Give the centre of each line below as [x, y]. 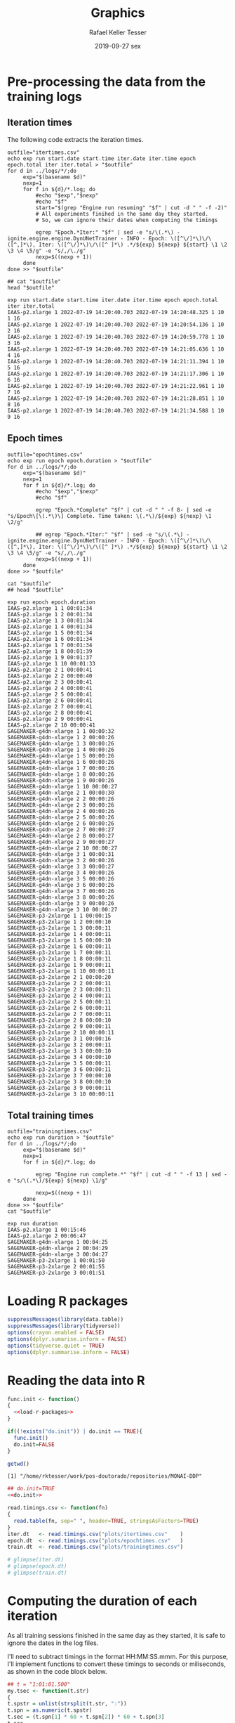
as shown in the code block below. [57, 1671]
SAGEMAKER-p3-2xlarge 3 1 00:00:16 [59, 1039]
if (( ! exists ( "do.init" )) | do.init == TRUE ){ [75, 1431]
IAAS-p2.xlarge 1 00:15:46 [47, 1230]
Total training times [51, 1115]
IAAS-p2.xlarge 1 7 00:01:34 [50, 645]
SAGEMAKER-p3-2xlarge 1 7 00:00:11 [59, 952]
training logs [45, 97]
